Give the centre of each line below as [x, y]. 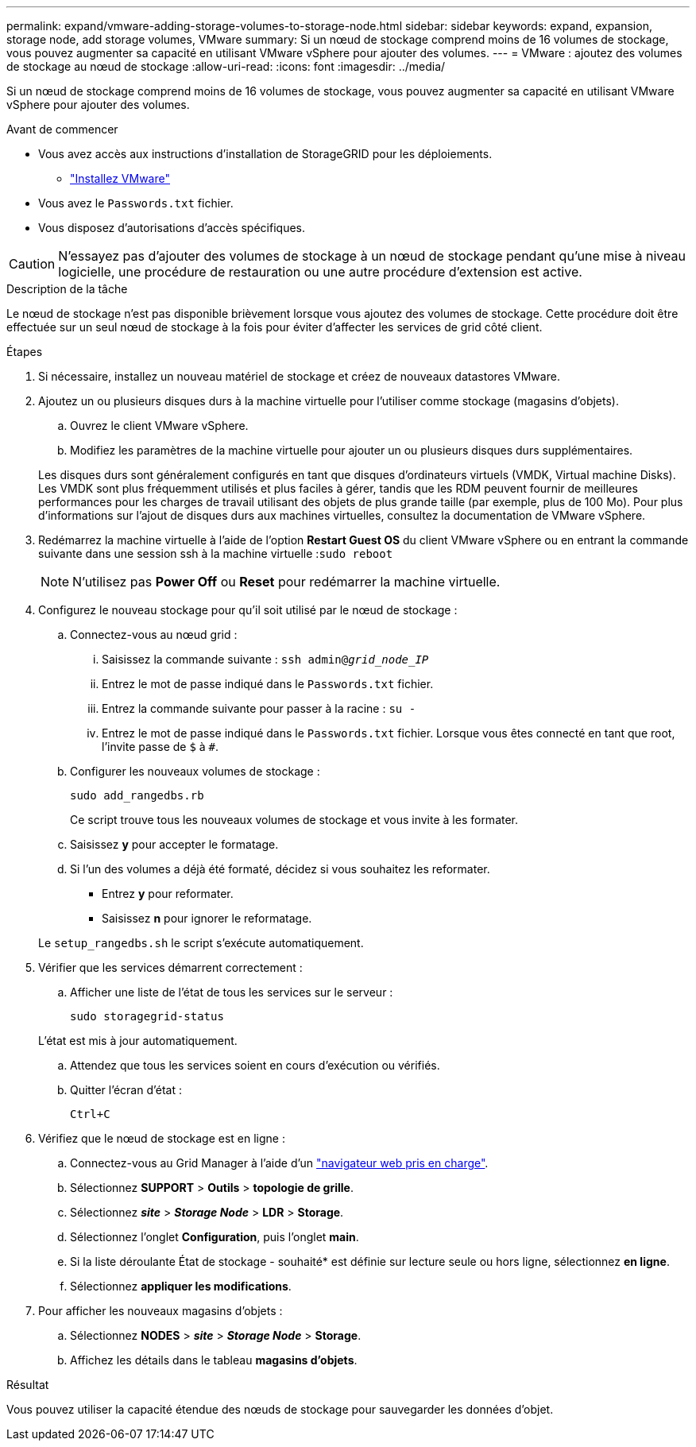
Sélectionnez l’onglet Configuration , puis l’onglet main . [215, 1237]
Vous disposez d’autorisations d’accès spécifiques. [172, 228]
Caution [32, 264]
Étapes [25, 352]
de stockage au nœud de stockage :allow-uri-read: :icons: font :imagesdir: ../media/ [226, 66]
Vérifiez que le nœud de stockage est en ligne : [162, 1138]
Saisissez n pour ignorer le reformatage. [207, 918]
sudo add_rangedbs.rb [137, 795]
